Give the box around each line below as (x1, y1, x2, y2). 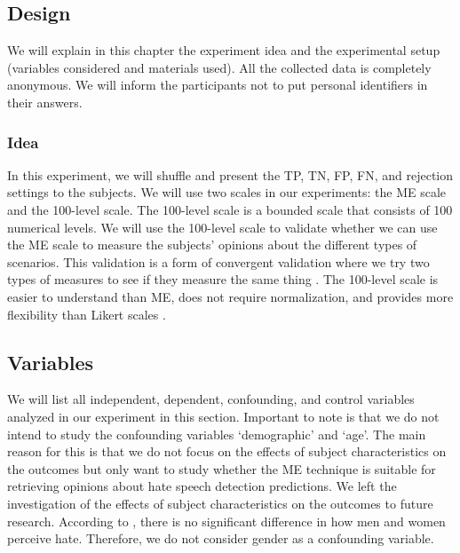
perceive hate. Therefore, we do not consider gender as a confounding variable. (7, 529, 434, 548)
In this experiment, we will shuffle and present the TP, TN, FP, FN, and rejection (7, 165, 454, 184)
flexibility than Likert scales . (7, 304, 166, 323)
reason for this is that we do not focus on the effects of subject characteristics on (7, 442, 447, 461)
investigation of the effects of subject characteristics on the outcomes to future (7, 494, 433, 512)
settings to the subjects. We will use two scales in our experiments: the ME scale (7, 183, 447, 201)
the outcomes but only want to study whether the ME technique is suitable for (7, 459, 436, 478)
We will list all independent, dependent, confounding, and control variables (7, 390, 415, 408)
